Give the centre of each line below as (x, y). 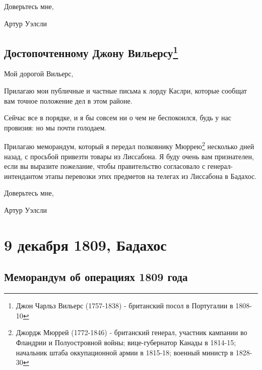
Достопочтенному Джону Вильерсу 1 (91, 51)
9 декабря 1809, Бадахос (85, 244)
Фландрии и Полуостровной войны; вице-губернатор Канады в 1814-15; (126, 342)
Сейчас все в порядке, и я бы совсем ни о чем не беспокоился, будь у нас (118, 118)
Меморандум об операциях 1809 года (96, 277)
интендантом (24, 176)
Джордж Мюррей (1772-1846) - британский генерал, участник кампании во (132, 332)
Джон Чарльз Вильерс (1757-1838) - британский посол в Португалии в (124, 306)
